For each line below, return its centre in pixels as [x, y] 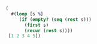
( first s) [37, 25]
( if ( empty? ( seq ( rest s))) [55, 19]
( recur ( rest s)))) [48, 30]
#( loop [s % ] [27, 14]
